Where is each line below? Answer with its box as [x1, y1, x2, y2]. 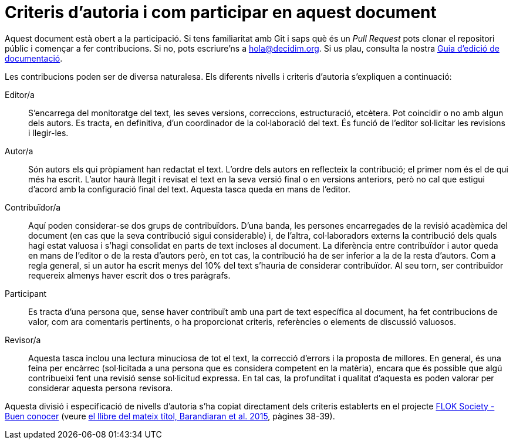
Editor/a [5, 89, 35, 100]
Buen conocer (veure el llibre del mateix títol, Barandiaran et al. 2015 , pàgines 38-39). [5, 411, 335, 421]
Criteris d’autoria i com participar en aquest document [5, 2, 437, 22]
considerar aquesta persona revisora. [28, 382, 173, 393]
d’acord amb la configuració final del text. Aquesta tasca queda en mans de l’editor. [28, 184, 350, 194]
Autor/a [5, 145, 33, 156]
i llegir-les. [28, 127, 69, 138]
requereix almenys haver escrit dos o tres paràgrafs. [28, 270, 231, 280]
